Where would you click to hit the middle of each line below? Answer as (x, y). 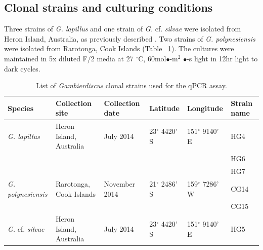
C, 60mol (152, 58)
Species (21, 108)
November (120, 183)
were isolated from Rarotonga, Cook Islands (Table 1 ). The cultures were (119, 48)
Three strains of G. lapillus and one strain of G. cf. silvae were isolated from (123, 29)
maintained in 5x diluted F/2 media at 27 (69, 58)
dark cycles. (22, 68)
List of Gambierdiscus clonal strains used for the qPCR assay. (131, 85)
